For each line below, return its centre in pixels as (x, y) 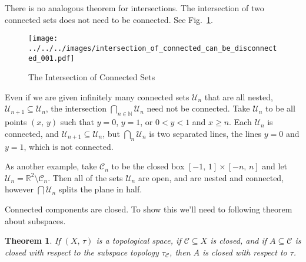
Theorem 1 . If (33, 240)
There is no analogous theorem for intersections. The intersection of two (134, 8)
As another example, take (51, 166)
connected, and (32, 133)
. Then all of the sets (85, 177)
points (16, 122)
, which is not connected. (69, 146)
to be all (280, 108)
